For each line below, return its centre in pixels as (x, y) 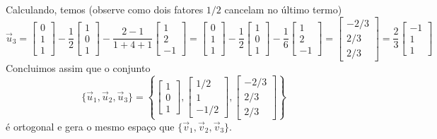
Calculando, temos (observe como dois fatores (105, 9)
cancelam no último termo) (283, 9)
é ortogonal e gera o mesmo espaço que (90, 126)
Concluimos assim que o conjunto (78, 67)
